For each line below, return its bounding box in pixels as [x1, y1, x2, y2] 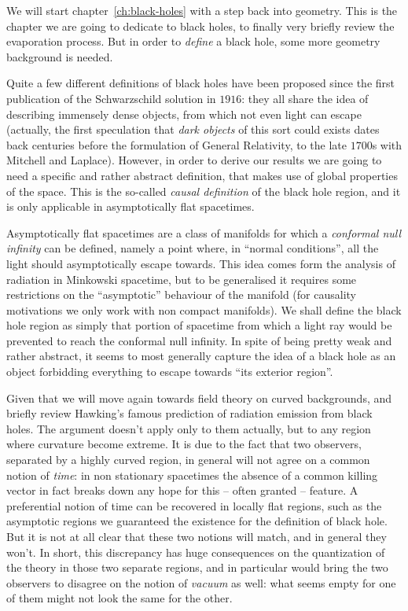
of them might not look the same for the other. [6, 590, 233, 606]
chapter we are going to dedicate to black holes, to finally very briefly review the [6, 17, 395, 34]
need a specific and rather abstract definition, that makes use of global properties [6, 167, 398, 183]
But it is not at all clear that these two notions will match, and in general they [6, 528, 387, 544]
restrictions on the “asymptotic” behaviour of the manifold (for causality [6, 286, 356, 303]
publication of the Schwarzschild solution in [6, 90, 216, 106]
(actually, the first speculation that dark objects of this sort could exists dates [6, 121, 380, 138]
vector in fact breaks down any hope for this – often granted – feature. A [6, 482, 358, 499]
